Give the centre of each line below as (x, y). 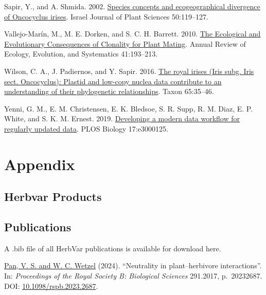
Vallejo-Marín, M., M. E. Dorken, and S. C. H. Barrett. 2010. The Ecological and (132, 34)
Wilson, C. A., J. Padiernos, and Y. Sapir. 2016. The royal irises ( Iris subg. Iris (129, 71)
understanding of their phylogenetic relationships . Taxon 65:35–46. (109, 91)
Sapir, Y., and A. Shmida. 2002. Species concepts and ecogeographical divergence (132, 6)
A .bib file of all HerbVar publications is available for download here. (113, 248)
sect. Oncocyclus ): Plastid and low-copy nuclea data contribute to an (113, 81)
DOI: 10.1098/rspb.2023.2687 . (51, 285)
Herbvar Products (53, 197)
